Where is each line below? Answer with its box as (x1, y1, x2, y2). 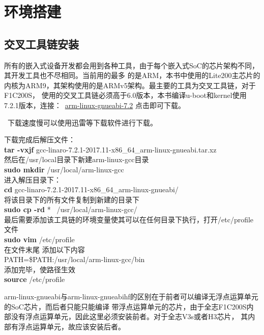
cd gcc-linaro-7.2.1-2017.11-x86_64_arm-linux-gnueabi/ (4, 184, 179, 195)
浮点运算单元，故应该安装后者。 (18, 321, 125, 331)
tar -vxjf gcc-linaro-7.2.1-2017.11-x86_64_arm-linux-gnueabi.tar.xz (4, 144, 217, 154)
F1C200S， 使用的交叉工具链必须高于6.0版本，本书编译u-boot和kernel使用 (4, 90, 247, 100)
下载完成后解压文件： (4, 134, 75, 145)
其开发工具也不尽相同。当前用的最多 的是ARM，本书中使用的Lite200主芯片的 (4, 70, 260, 81)
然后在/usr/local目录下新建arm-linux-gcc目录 (4, 154, 149, 165)
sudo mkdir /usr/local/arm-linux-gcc (4, 164, 124, 174)
